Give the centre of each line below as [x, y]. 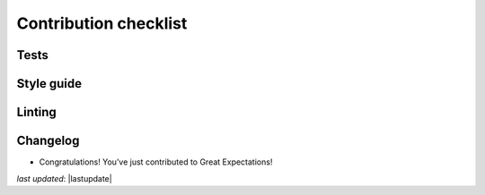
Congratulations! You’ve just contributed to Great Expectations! [156, 162]
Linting [37, 112]
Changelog [48, 141]
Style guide [49, 84]
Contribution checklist [102, 23]
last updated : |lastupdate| [64, 178]
